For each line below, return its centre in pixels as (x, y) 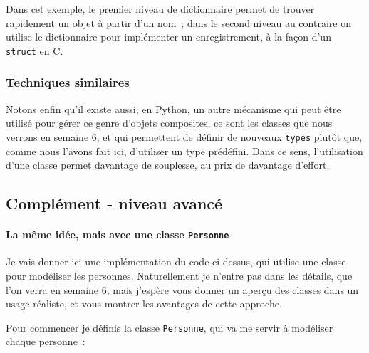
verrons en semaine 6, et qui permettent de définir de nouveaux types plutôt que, (184, 136)
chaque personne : (46, 341)
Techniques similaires (68, 82)
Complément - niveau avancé (114, 203)
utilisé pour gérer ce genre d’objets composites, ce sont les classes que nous (169, 123)
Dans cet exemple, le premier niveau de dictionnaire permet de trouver (160, 9)
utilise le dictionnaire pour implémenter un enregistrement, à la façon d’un (168, 37)
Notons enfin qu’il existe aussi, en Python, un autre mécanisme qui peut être (173, 109)
